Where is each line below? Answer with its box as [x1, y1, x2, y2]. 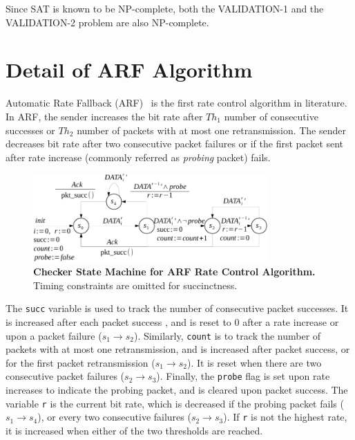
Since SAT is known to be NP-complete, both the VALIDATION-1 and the [6, 1, 324, 15]
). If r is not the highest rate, [223, 410, 347, 424]
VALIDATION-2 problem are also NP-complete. [6, 15, 209, 29]
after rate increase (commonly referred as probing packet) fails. [6, 149, 271, 164]
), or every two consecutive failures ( [37, 410, 191, 424]
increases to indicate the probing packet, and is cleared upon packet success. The [6, 383, 348, 396]
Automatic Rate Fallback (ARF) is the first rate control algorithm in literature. [6, 95, 347, 110]
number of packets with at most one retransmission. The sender [77, 122, 347, 137]
